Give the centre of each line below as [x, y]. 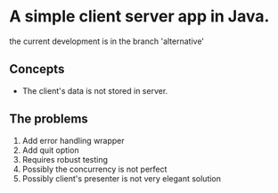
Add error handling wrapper [73, 140]
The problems [49, 119]
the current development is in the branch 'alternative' [107, 41]
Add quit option [50, 150]
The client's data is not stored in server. [95, 90]
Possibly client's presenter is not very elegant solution [121, 178]
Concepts [37, 69]
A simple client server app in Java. [139, 17]
